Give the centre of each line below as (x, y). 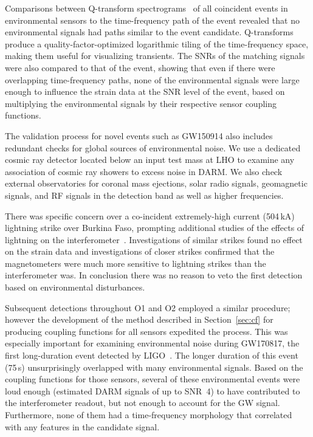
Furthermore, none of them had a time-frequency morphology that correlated (149, 415)
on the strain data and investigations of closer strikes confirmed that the (140, 251)
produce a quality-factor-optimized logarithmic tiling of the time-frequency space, (157, 43)
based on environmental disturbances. (75, 287)
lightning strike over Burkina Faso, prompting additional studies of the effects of (155, 228)
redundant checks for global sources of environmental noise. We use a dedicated (153, 147)
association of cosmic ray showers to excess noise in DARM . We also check (144, 171)
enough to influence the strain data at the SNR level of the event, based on (145, 91)
